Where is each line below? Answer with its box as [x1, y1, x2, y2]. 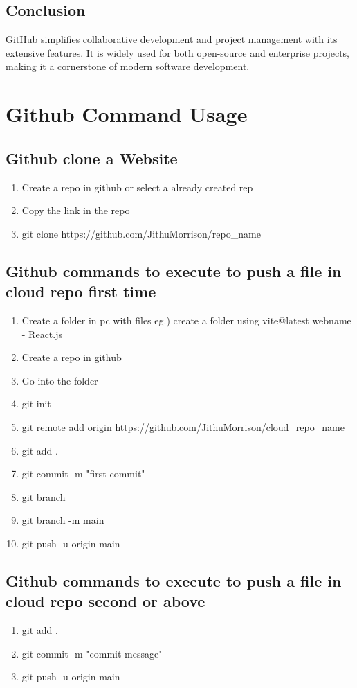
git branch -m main [21, 513, 104, 527]
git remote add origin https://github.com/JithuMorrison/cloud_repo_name [21, 419, 345, 434]
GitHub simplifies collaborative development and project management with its [6, 32, 338, 46]
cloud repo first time [6, 281, 156, 302]
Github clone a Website [6, 147, 178, 168]
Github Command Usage [6, 100, 248, 128]
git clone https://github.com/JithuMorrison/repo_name [21, 226, 261, 240]
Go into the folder [21, 373, 98, 387]
